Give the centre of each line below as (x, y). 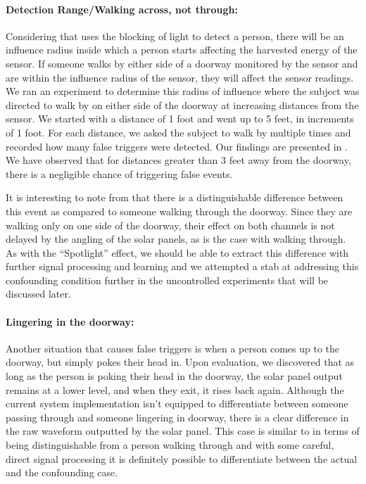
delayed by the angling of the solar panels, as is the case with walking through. (176, 239)
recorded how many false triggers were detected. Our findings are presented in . (177, 146)
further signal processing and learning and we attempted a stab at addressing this (182, 266)
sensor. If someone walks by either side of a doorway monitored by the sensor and (182, 63)
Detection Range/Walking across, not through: (122, 9)
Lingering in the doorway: (70, 321)
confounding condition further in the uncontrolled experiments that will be (167, 280)
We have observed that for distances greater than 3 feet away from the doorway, (178, 160)
